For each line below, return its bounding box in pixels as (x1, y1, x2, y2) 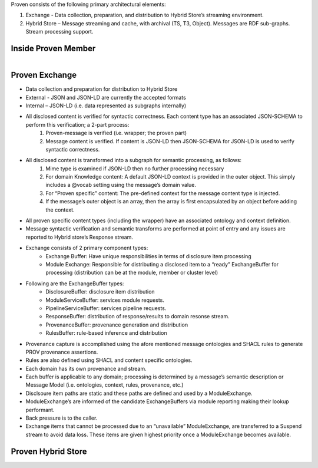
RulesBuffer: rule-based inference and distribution (45, 329, 167, 337)
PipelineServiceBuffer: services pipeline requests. (45, 304, 167, 312)
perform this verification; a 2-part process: (25, 121, 130, 128)
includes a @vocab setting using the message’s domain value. (45, 182, 197, 189)
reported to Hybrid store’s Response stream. (25, 233, 134, 240)
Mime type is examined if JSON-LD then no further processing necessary (45, 165, 224, 172)
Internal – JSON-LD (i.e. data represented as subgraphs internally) (25, 102, 187, 109)
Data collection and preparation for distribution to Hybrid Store (25, 85, 178, 93)
